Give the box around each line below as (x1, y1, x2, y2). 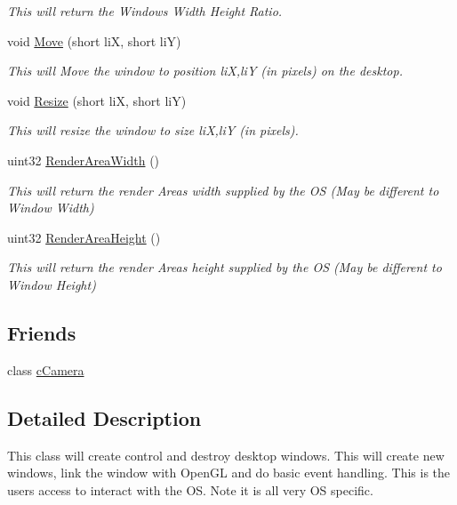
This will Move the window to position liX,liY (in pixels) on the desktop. (7, 61, 403, 80)
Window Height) (7, 275, 96, 293)
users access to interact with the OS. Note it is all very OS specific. (7, 480, 373, 499)
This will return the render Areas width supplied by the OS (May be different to (7, 180, 439, 199)
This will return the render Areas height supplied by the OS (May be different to (7, 258, 442, 277)
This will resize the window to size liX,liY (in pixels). (7, 121, 299, 140)
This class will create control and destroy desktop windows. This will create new (7, 445, 445, 464)
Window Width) (7, 198, 94, 217)
